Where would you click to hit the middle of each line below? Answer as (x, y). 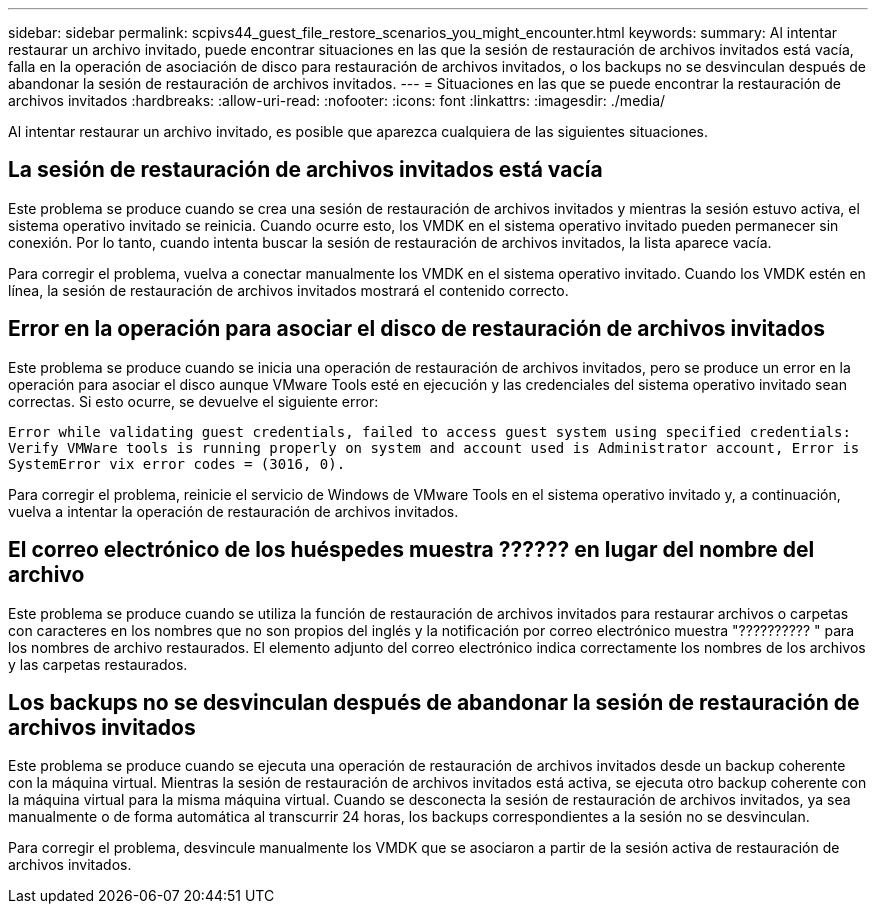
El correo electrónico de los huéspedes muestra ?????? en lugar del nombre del (411, 550)
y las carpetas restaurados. (98, 664)
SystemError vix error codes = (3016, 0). (177, 463)
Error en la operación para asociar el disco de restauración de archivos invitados (417, 329)
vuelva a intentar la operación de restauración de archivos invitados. (233, 511)
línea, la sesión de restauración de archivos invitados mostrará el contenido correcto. (288, 290)
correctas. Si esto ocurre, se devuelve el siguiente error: (193, 401)
